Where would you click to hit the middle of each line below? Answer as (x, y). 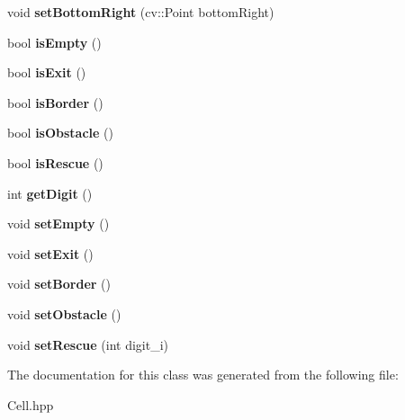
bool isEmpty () (54, 42)
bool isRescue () (55, 162)
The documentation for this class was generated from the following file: (203, 375)
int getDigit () (50, 193)
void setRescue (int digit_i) (88, 344)
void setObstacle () (64, 313)
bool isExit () (47, 72)
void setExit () (50, 253)
